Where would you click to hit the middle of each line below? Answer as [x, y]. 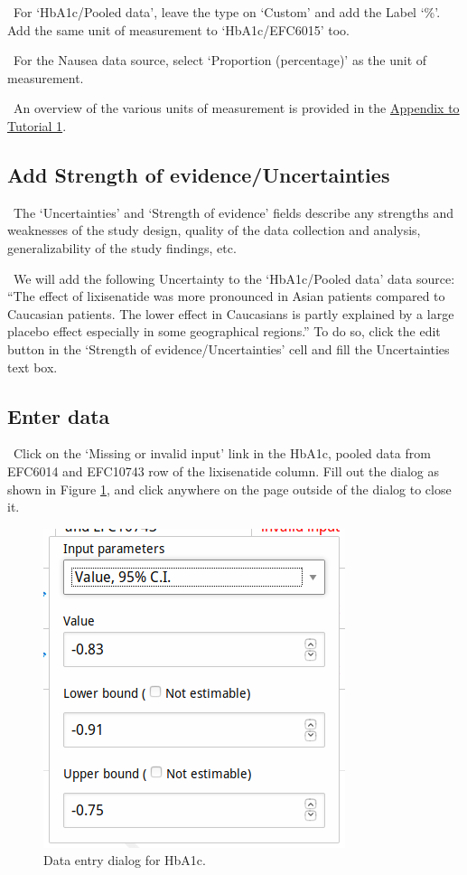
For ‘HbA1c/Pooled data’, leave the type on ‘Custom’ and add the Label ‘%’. [227, 12]
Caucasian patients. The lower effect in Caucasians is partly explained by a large [231, 313]
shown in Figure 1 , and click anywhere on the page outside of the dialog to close [229, 489]
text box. [33, 367]
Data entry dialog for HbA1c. [125, 860]
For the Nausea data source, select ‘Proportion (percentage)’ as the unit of [220, 60]
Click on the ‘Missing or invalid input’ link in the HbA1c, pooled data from [222, 453]
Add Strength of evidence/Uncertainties [199, 174]
